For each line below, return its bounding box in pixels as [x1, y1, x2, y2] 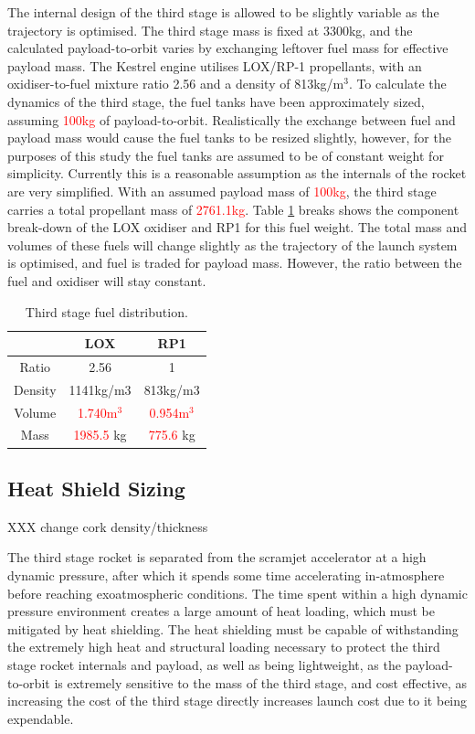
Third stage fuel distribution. [25, 302, 188, 321]
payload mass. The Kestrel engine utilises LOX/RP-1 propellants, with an [7, 56, 422, 75]
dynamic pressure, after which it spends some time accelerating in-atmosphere [7, 565, 445, 584]
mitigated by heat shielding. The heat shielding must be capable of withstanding [7, 619, 459, 638]
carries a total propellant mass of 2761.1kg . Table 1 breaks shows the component [7, 199, 459, 218]
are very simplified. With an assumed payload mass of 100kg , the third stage [7, 181, 437, 200]
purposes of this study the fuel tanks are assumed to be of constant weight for [7, 145, 444, 165]
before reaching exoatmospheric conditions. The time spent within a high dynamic [7, 583, 468, 602]
